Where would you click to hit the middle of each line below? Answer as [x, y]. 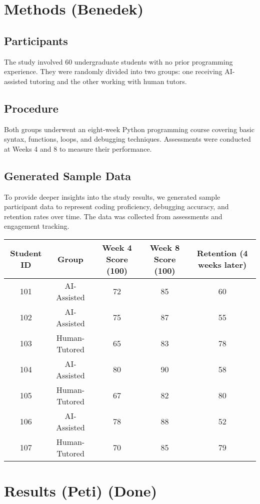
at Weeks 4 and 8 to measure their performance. [78, 148]
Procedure [31, 108]
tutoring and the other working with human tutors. [108, 81]
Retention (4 [222, 253]
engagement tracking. [37, 226]
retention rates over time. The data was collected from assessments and [113, 216]
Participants [36, 40]
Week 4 [117, 247]
